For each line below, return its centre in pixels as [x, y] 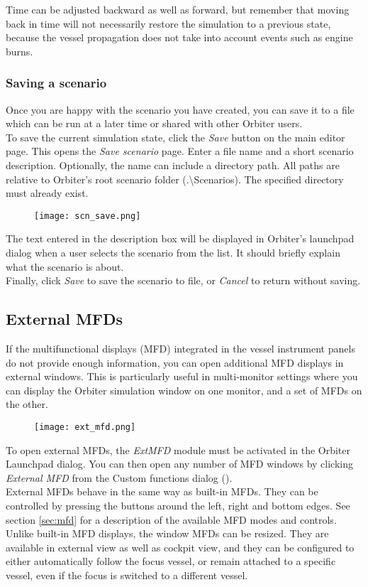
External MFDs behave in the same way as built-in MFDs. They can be [162, 491]
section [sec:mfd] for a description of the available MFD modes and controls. [171, 519]
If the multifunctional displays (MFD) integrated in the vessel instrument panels [180, 348]
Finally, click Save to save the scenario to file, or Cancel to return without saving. [183, 280]
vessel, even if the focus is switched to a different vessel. [127, 575]
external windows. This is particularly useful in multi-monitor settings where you [182, 376]
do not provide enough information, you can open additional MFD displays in [175, 362]
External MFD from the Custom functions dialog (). [119, 477]
